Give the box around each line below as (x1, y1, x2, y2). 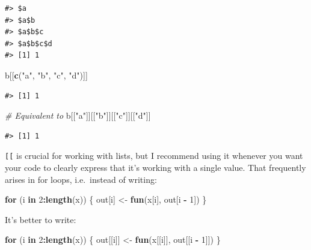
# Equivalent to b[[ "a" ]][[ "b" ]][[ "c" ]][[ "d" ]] (5, 109, 151, 122)
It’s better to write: (5, 213, 76, 225)
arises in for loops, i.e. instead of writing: (5, 173, 157, 185)
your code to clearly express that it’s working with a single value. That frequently (5, 161, 306, 173)
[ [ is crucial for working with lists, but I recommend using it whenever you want (5, 149, 303, 162)
